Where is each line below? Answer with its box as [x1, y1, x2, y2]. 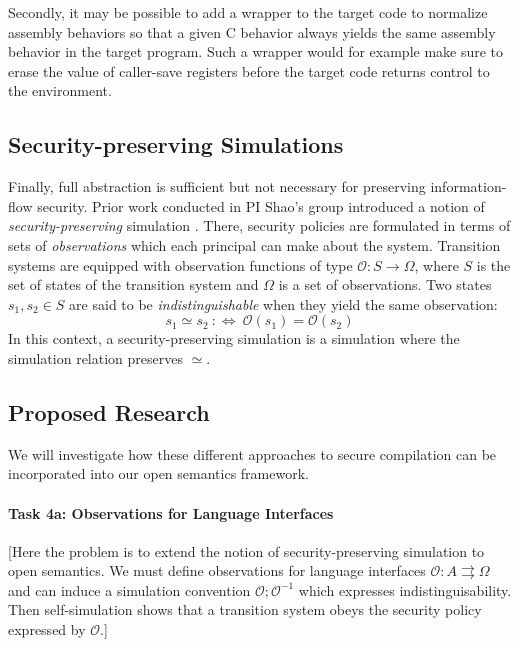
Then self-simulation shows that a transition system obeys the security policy [8, 599, 482, 620]
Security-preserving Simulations [8, 129, 344, 160]
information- [430, 176, 507, 197]
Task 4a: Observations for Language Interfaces [8, 502, 334, 523]
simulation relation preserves [8, 347, 183, 368]
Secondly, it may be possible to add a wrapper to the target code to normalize [8, 2, 488, 22]
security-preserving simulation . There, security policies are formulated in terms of [8, 215, 511, 236]
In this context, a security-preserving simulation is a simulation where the [8, 328, 460, 349]
